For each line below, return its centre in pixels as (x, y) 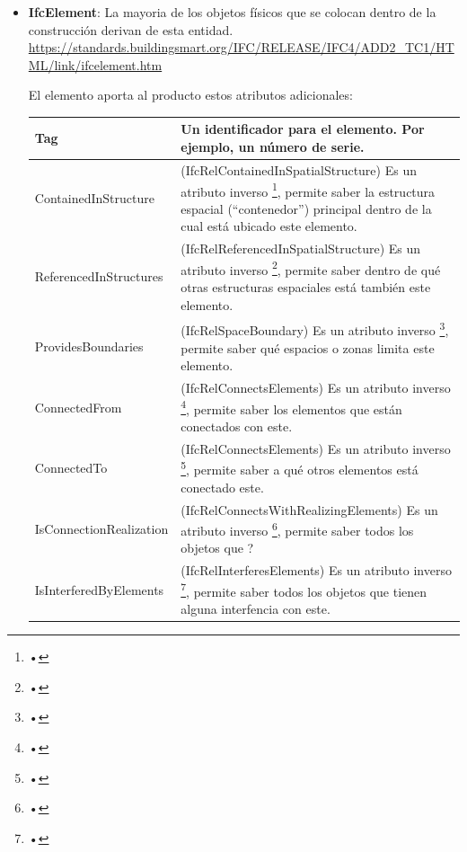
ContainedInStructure (94, 198)
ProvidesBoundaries (89, 346)
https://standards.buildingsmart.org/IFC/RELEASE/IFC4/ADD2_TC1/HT (241, 47)
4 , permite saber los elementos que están (291, 407)
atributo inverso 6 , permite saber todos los (297, 529)
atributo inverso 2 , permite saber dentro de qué (311, 268)
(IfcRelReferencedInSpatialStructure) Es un (301, 248)
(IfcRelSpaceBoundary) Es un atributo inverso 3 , (315, 329)
